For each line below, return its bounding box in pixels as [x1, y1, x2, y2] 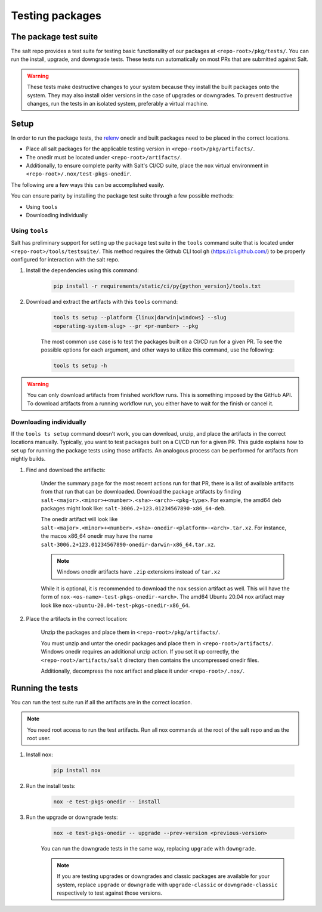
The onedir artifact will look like [41, 516, 118, 523]
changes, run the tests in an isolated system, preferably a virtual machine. [27, 100, 209, 107]
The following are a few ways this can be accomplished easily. [11, 181, 165, 188]
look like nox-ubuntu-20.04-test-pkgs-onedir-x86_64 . [41, 602, 190, 609]
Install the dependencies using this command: [26, 267, 140, 274]
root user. [27, 735, 51, 742]
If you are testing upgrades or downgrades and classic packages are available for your [57, 873, 270, 880]
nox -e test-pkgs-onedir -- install [53, 799, 161, 805]
